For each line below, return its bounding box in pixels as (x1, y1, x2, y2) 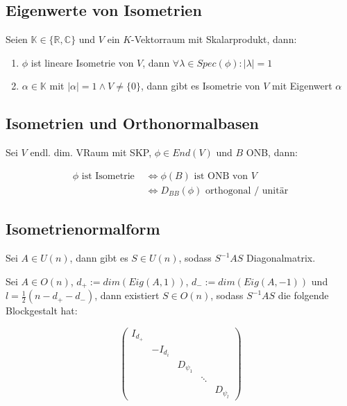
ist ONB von (194, 171, 248, 181)
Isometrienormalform (6, 218, 160, 239)
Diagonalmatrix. (246, 251, 316, 265)
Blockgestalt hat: (6, 303, 78, 318)
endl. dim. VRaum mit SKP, (30, 145, 152, 160)
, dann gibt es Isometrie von (140, 78, 260, 93)
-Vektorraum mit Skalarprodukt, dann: (131, 32, 297, 46)
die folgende (278, 288, 329, 303)
